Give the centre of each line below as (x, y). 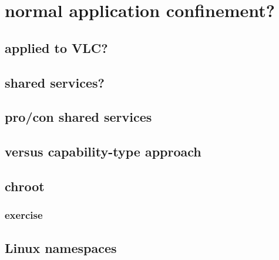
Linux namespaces (61, 247)
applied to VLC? (56, 47)
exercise (24, 215)
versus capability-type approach (103, 151)
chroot (25, 186)
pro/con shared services (78, 117)
